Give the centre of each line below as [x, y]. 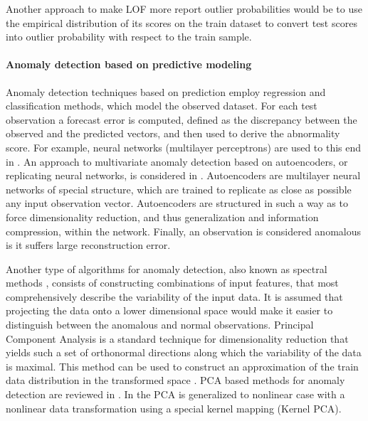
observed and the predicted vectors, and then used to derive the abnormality [173, 133]
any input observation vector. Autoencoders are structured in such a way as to [177, 203]
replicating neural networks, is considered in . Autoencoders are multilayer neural [183, 175]
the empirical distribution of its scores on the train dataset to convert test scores [182, 22]
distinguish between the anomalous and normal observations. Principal [160, 325]
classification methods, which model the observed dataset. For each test [162, 106]
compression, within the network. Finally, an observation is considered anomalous [183, 231]
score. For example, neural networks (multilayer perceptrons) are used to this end [184, 147]
